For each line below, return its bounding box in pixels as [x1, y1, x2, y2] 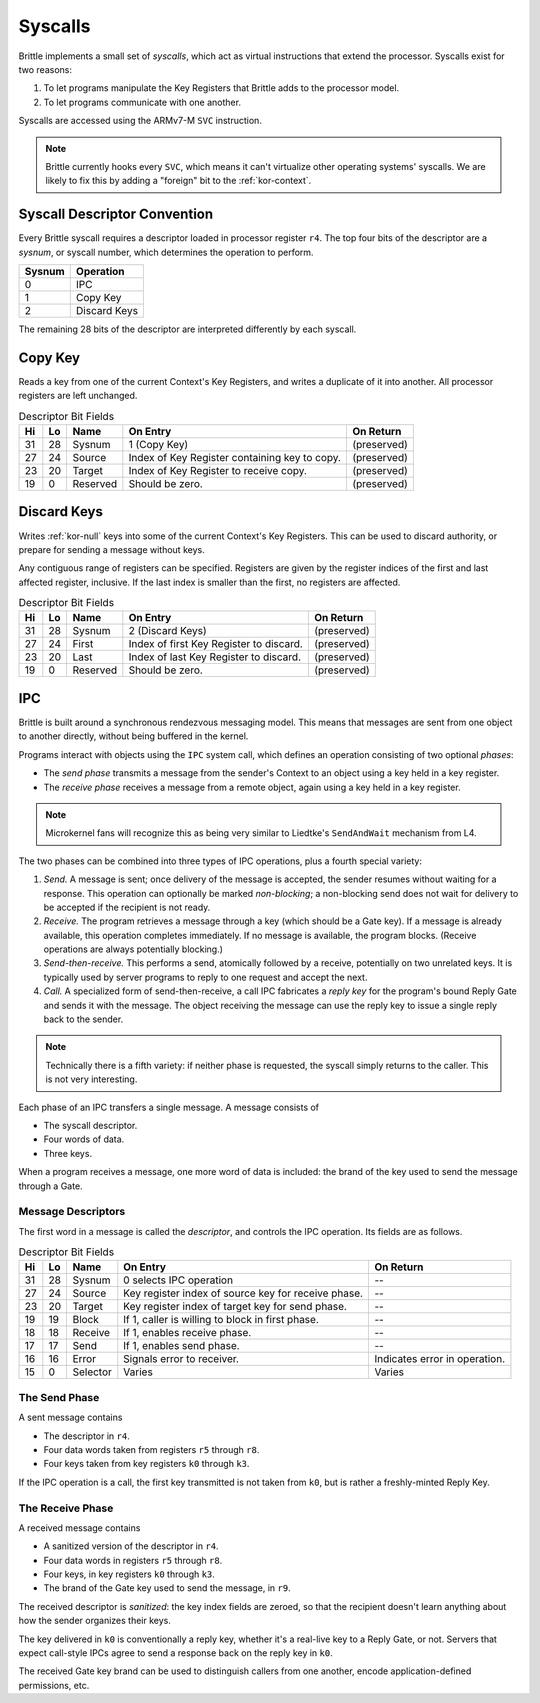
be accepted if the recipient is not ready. [43, 901, 211, 913]
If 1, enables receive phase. [123, 1326, 252, 1340]
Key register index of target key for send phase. [123, 1300, 347, 1314]
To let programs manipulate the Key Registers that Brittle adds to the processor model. [43, 82, 400, 94]
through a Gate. [18, 1180, 84, 1192]
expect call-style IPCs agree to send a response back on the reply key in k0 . [18, 1647, 334, 1659]
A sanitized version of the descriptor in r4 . [43, 1540, 219, 1552]
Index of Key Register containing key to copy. [128, 451, 342, 465]
